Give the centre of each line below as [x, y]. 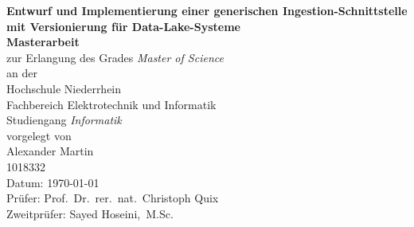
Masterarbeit [43, 42]
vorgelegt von [39, 135]
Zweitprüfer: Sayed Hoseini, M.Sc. [90, 213]
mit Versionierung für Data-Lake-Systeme [123, 26]
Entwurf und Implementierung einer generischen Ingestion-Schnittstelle [207, 10]
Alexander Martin [50, 151]
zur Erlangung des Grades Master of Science [115, 57]
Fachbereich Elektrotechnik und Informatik [111, 104]
